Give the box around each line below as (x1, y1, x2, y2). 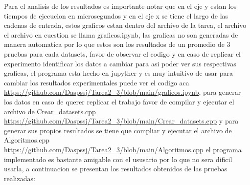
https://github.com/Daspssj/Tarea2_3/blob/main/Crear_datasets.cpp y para (4, 116, 239, 126)
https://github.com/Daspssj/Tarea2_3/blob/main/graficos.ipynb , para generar (4, 87, 241, 97)
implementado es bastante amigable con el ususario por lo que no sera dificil (4, 154, 232, 164)
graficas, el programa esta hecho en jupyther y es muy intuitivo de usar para (4, 68, 233, 78)
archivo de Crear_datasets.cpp (4, 106, 96, 116)
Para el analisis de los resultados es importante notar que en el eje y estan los (4, 1, 237, 11)
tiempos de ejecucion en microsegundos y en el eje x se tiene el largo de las (4, 10, 228, 21)
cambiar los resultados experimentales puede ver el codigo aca (4, 77, 189, 87)
